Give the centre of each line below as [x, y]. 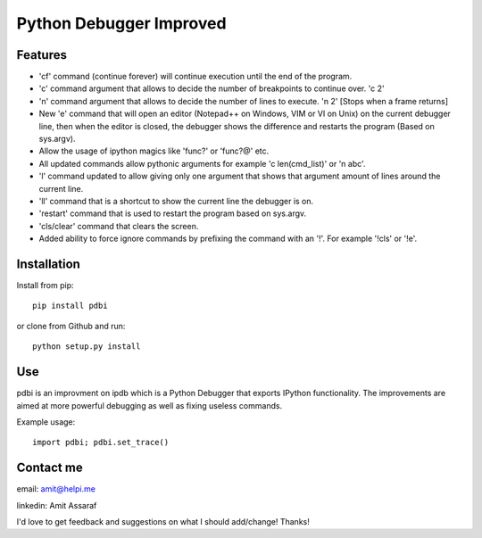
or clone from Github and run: [71, 326]
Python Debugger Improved [121, 23]
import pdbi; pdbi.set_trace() [101, 443]
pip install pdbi [70, 306]
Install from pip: [46, 286]
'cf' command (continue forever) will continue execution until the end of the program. [195, 77]
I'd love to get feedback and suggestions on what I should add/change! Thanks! [163, 521]
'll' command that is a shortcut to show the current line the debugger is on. [176, 201]
